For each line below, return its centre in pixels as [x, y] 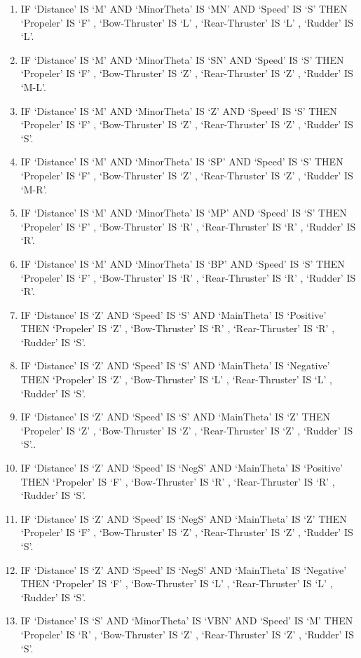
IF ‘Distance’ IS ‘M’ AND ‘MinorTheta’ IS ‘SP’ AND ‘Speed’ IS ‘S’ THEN [182, 162]
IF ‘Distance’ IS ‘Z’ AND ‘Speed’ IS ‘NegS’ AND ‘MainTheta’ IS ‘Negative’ [184, 569]
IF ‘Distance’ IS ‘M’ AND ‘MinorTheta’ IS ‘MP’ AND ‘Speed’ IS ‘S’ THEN [184, 213]
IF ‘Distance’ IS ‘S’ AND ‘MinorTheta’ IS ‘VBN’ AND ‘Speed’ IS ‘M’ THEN [187, 621]
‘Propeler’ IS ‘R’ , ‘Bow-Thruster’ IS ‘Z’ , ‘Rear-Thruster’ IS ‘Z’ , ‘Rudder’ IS [187, 634]
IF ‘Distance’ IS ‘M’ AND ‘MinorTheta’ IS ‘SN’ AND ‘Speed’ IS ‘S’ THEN [182, 59]
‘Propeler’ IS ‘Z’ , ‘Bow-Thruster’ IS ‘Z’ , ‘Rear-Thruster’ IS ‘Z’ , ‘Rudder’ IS [187, 430]
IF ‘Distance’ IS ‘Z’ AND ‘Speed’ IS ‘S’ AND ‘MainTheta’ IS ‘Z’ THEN [176, 417]
